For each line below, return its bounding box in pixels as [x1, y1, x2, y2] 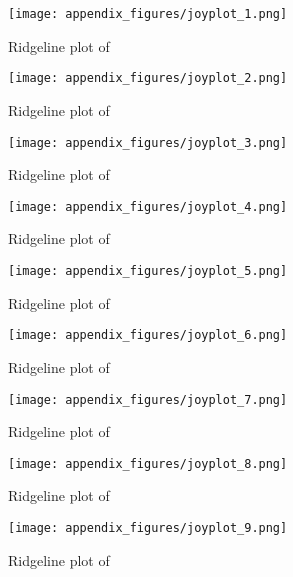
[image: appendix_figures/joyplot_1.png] [8, 7, 288, 21]
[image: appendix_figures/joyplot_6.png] [8, 328, 288, 343]
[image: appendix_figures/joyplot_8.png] [8, 456, 288, 471]
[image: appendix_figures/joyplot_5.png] [8, 264, 288, 278]
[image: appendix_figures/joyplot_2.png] [8, 71, 288, 86]
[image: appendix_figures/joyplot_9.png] [8, 521, 288, 535]
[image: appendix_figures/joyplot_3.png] [8, 135, 288, 150]
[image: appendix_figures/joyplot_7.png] [8, 392, 288, 407]
